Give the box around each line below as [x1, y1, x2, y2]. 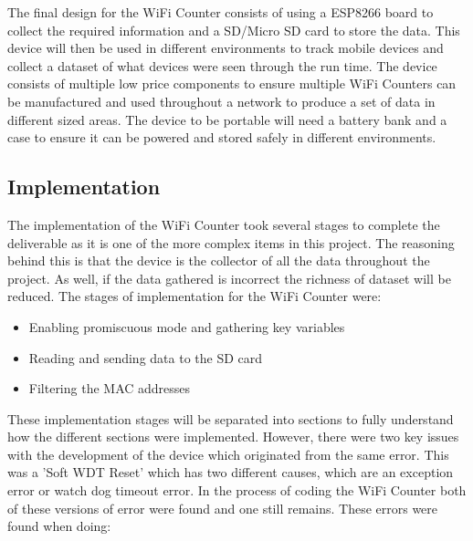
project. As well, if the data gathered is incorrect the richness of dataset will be [7, 268, 451, 287]
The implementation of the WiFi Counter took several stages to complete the [7, 214, 440, 234]
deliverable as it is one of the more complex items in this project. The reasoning [7, 233, 455, 252]
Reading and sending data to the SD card [28, 348, 263, 367]
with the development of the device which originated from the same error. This [7, 444, 449, 463]
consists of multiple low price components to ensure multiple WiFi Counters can [7, 74, 457, 93]
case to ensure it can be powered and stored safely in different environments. [7, 128, 436, 147]
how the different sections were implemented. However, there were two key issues [7, 427, 459, 446]
